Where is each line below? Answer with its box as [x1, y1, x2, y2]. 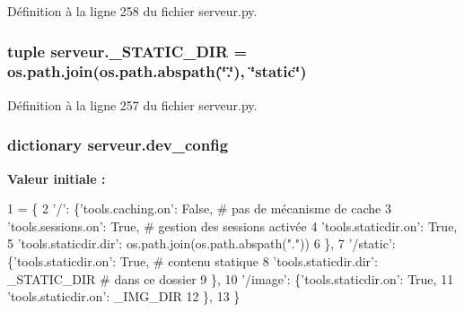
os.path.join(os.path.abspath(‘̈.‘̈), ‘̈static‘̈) [7, 60, 307, 82]
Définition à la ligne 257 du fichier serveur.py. [7, 95, 258, 114]
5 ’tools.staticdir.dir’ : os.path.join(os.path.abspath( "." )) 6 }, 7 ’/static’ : [7, 234, 396, 253]
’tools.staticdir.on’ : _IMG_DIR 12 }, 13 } [7, 287, 241, 306]
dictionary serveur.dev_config [7, 134, 229, 156]
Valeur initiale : [7, 169, 106, 187]
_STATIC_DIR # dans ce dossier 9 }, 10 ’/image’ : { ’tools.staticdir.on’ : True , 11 [7, 269, 454, 288]
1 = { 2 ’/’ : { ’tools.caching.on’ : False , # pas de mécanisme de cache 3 [7, 199, 391, 218]
